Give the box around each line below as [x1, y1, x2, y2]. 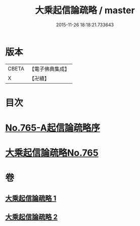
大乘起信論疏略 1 [5, 194, 57, 203]
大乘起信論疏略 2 [5, 213, 58, 221]
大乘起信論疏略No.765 [5, 147, 99, 159]
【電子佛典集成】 [29, 65, 70, 72]
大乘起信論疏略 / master [35, 5, 135, 16]
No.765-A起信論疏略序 [5, 122, 100, 134]
